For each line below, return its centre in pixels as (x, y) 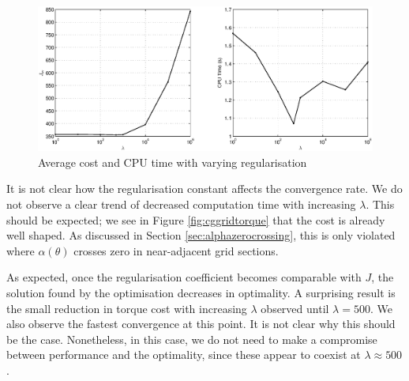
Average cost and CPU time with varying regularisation (173, 162)
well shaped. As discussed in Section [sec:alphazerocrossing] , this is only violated (201, 235)
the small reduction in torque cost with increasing (127, 308)
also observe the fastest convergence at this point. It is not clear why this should (201, 324)
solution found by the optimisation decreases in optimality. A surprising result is (201, 292)
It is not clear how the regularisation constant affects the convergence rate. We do (204, 189)
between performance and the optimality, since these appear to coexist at (184, 355)
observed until (295, 308)
